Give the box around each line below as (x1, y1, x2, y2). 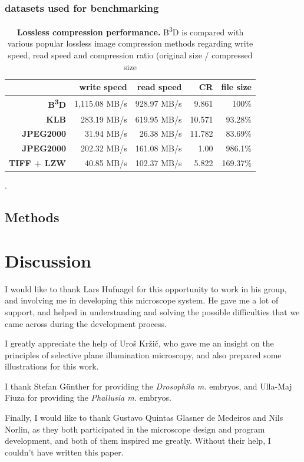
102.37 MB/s (135, 157, 182, 169)
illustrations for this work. (5, 360, 99, 372)
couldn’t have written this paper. (5, 445, 124, 458)
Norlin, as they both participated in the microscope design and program (5, 423, 265, 435)
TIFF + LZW (9, 157, 66, 169)
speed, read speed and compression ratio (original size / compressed (8, 49, 253, 61)
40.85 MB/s (84, 157, 127, 169)
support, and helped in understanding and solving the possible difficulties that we (5, 305, 300, 318)
